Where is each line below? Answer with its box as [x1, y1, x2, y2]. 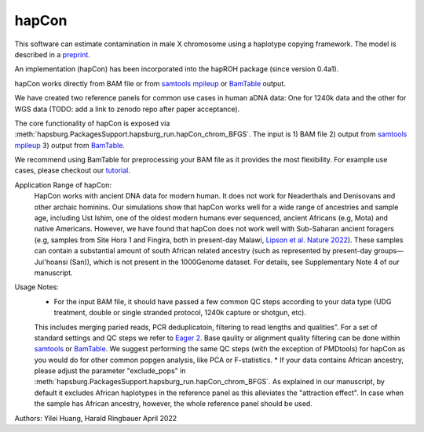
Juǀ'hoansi [34, 257, 68, 267]
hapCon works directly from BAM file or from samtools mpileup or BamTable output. [14, 78, 286, 88]
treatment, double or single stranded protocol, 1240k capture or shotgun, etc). [53, 308, 306, 318]
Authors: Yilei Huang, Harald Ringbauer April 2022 [14, 413, 177, 423]
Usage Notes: [14, 282, 59, 292]
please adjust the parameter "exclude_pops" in [34, 366, 186, 376]
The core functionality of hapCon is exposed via [14, 118, 170, 128]
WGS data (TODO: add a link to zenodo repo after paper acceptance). [14, 104, 240, 114]
